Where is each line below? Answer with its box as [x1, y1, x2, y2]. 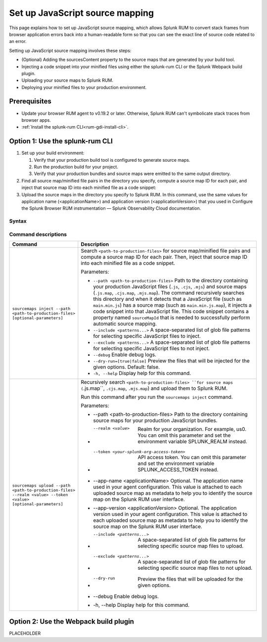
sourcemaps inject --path [12, 306, 71, 311]
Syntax [9, 218, 27, 225]
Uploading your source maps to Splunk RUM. [21, 77, 114, 84]
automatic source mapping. [93, 321, 157, 327]
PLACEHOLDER [9, 630, 41, 636]
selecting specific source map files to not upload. [137, 564, 253, 571]
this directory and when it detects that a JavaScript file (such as [93, 296, 242, 303]
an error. [9, 39, 27, 45]
